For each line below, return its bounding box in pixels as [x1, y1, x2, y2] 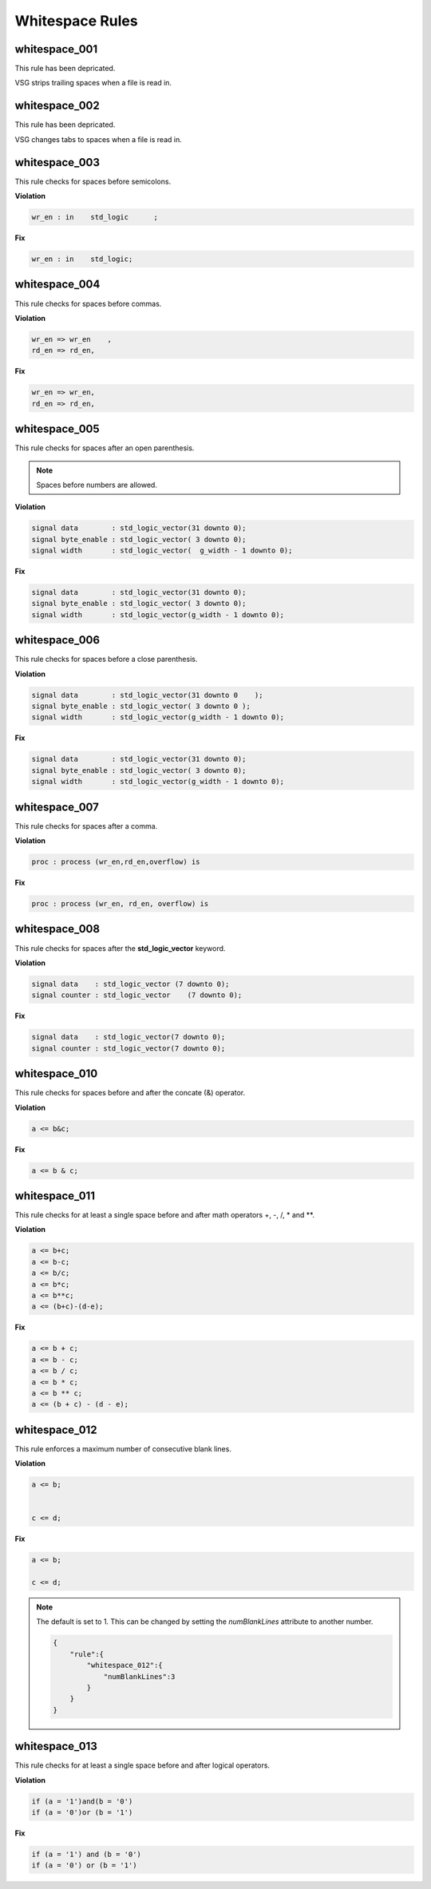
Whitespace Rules [14, 12, 139, 30]
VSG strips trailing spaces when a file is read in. [14, 78, 172, 88]
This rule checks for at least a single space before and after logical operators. [14, 1760, 271, 1770]
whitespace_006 [14, 633, 100, 647]
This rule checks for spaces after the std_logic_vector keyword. [14, 943, 226, 953]
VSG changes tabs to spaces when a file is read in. [14, 134, 183, 144]
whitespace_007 [14, 800, 100, 814]
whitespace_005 [14, 422, 100, 436]
